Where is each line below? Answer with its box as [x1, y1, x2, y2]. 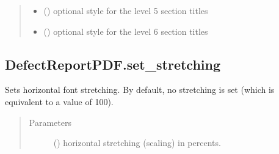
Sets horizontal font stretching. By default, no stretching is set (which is [5, 83, 275, 96]
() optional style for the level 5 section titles [43, 4, 208, 16]
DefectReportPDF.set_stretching [5, 54, 221, 73]
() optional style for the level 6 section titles [43, 24, 208, 37]
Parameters [29, 116, 71, 128]
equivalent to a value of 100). [5, 95, 114, 108]
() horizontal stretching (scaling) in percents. [53, 136, 221, 149]
